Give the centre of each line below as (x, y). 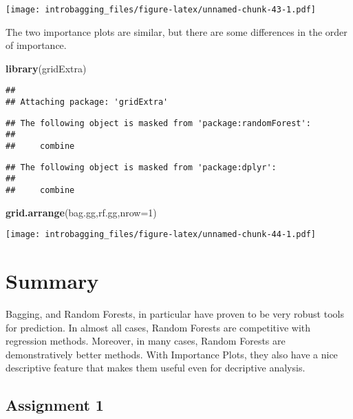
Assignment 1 (55, 405)
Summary (52, 281)
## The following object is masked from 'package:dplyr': (141, 167)
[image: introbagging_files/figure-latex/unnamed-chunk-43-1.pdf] (161, 10)
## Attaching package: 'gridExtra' (87, 102)
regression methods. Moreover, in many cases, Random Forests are (146, 341)
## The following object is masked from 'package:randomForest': (158, 123)
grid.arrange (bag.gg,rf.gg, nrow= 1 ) (81, 212)
